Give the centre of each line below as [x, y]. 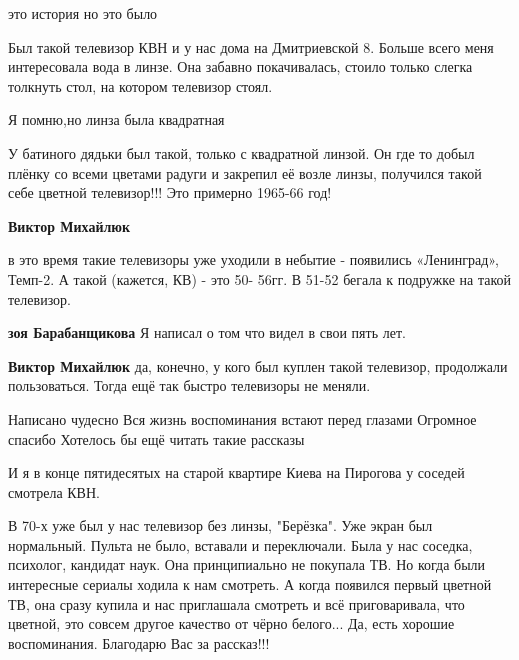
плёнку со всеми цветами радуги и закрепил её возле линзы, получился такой [245, 172]
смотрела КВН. [54, 491]
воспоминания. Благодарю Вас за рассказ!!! [139, 642]
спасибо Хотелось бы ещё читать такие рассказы [156, 438]
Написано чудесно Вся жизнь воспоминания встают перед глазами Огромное [242, 418]
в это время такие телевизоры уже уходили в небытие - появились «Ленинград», [253, 259]
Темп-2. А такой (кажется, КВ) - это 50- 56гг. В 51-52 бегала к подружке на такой [260, 278]
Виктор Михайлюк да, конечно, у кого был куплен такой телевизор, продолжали [258, 365]
